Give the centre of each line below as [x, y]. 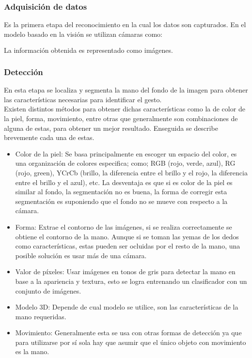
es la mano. [32, 351]
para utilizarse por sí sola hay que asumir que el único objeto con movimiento [131, 342]
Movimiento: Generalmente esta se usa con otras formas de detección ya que [128, 333]
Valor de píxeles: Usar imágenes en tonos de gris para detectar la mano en [125, 272]
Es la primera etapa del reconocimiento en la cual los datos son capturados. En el [125, 24]
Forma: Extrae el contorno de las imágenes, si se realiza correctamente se [124, 226]
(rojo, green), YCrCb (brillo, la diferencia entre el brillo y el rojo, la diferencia [131, 172]
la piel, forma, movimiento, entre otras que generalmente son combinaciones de [121, 118]
